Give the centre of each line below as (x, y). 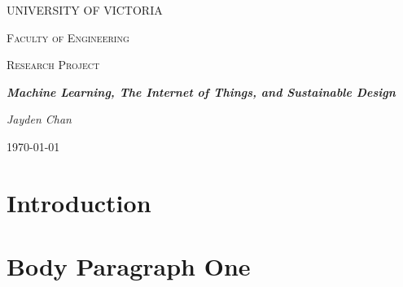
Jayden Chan (39, 119)
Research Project (53, 65)
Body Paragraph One (129, 266)
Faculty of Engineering (68, 37)
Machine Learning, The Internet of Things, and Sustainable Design (201, 91)
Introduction (79, 202)
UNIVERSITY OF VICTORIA (85, 10)
